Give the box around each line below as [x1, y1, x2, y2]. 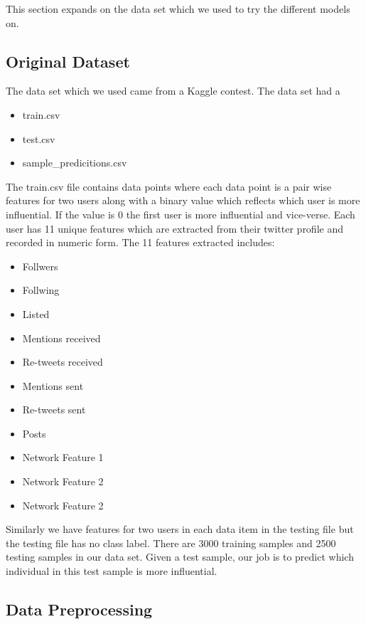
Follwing [22, 282, 60, 297]
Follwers [22, 258, 58, 273]
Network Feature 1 [22, 450, 104, 465]
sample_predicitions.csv [22, 155, 127, 170]
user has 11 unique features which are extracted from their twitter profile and [6, 221, 343, 236]
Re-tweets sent [22, 402, 86, 417]
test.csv [22, 131, 55, 146]
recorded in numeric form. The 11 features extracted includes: [6, 235, 275, 250]
